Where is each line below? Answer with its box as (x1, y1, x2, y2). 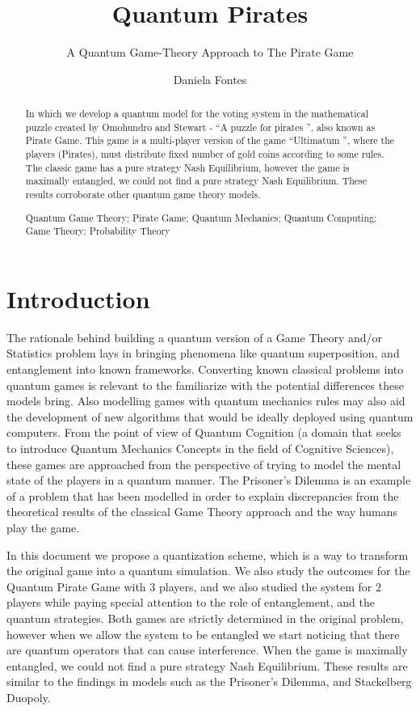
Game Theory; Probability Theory (25, 224, 170, 238)
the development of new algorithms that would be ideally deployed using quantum (6, 408, 414, 425)
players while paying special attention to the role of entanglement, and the (6, 594, 376, 611)
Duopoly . (6, 688, 51, 705)
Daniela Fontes (173, 70, 247, 87)
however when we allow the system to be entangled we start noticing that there (6, 625, 400, 642)
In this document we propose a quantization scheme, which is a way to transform (6, 546, 409, 563)
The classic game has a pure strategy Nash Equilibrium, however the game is (25, 160, 350, 174)
